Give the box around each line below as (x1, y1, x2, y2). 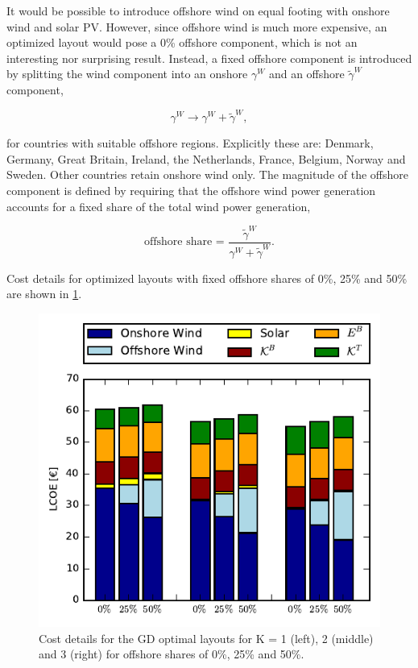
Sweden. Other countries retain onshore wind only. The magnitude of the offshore (6, 166, 408, 183)
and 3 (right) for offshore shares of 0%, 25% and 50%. (39, 645, 304, 662)
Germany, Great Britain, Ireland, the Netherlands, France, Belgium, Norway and (6, 150, 406, 167)
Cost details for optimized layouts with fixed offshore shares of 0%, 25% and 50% (6, 269, 408, 286)
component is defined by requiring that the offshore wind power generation (6, 182, 376, 199)
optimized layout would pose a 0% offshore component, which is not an (6, 34, 358, 51)
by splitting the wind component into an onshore (6, 65, 248, 82)
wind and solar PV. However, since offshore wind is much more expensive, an (6, 18, 387, 35)
